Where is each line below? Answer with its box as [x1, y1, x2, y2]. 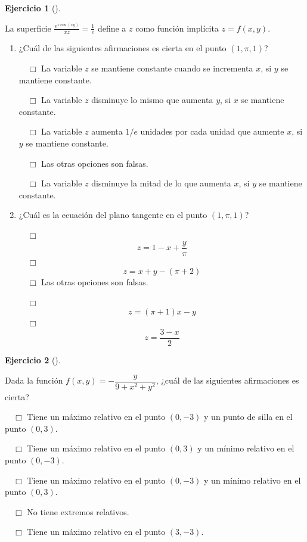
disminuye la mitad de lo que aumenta [91, 177, 231, 189]
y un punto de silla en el [204, 410, 293, 423]
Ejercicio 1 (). [5, 2, 61, 14]
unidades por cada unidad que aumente [140, 125, 284, 138]
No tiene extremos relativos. [27, 505, 129, 518]
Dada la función [5, 374, 63, 387]
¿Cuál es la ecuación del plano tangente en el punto [18, 208, 207, 221]
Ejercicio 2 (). [5, 354, 61, 366]
